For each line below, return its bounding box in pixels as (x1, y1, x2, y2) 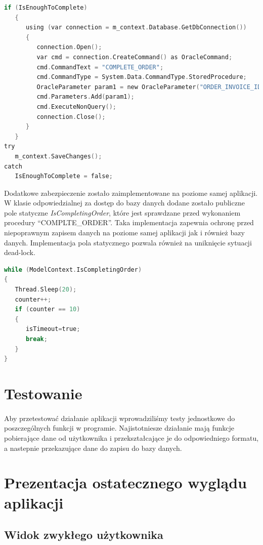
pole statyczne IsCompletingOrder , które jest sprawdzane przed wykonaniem (4, 207, 241, 218)
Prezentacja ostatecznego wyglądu (4, 472, 247, 493)
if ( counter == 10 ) (15, 306, 80, 313)
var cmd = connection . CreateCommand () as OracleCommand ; (36, 53, 233, 61)
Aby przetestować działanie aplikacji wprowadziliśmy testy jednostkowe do (4, 412, 235, 423)
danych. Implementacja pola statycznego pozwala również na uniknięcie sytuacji (4, 237, 252, 247)
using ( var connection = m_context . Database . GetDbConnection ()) (25, 24, 247, 31)
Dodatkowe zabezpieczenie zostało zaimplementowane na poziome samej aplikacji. (4, 187, 258, 198)
